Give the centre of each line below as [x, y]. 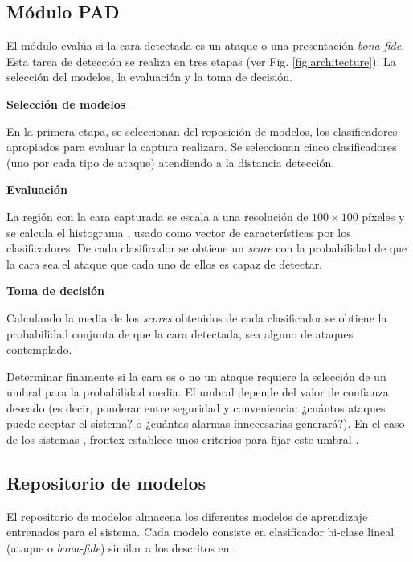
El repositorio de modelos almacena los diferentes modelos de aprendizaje [187, 516]
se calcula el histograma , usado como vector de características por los [179, 232]
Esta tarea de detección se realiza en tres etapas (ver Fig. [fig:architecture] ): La [201, 61]
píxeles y [383, 216]
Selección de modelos [66, 103]
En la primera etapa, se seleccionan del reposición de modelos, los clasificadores [202, 131]
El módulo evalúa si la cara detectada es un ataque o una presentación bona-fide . [206, 45]
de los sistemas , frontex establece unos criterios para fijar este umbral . [183, 439]
